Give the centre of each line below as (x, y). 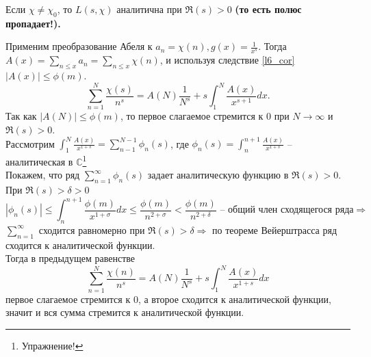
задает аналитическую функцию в (218, 175)
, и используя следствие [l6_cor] (227, 60)
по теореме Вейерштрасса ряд (275, 229)
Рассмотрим (30, 143)
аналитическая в (39, 161)
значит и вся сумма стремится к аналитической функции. (125, 312)
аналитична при (149, 9)
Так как (21, 116)
